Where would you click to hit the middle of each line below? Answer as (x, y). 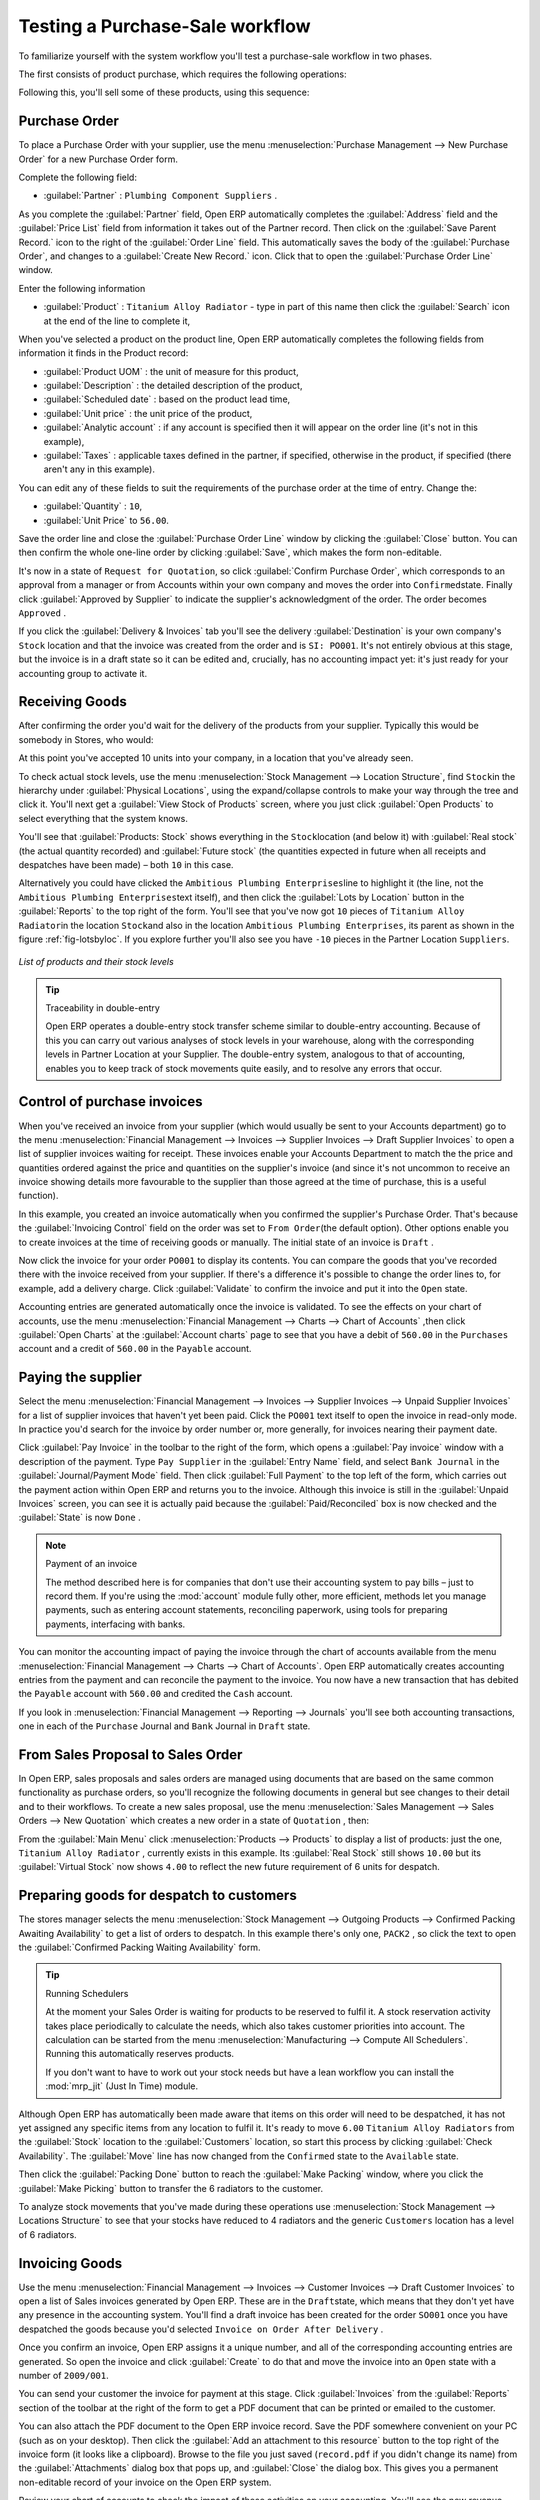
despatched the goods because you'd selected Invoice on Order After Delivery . (201, 2329)
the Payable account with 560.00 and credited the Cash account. (156, 1694)
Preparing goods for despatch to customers (157, 1895)
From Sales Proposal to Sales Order (130, 1754)
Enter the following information (82, 288)
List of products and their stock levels (96, 962)
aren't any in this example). (99, 469)
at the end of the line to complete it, (117, 321)
